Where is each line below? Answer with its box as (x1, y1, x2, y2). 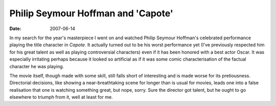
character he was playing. (9, 63, 64, 69)
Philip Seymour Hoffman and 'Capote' (9, 8, 174, 19)
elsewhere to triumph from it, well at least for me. (9, 94, 113, 100)
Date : (9, 25, 21, 32)
